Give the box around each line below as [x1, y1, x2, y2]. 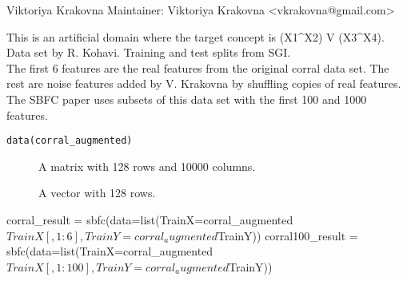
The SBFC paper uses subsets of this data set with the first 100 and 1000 [6, 90, 367, 107]
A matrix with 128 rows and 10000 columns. [38, 157, 256, 174]
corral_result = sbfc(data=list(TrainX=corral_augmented [6, 212, 293, 228]
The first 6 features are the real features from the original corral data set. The [6, 59, 389, 76]
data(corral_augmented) [6, 135, 133, 147]
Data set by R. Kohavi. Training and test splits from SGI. [6, 44, 291, 61]
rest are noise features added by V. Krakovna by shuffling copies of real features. [6, 75, 401, 92]
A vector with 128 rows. [38, 184, 156, 201]
